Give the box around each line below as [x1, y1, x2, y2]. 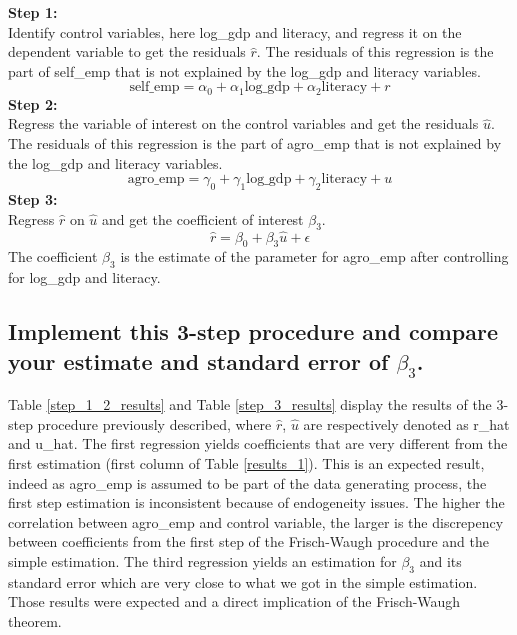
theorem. [8, 610, 62, 631]
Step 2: [8, 93, 58, 114]
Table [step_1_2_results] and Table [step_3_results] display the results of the [8, 394, 492, 415]
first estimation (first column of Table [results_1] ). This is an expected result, [8, 452, 485, 473]
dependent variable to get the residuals [8, 41, 246, 62]
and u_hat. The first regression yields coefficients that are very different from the [8, 433, 508, 454]
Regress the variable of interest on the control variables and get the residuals [8, 113, 479, 134]
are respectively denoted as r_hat [303, 413, 510, 434]
